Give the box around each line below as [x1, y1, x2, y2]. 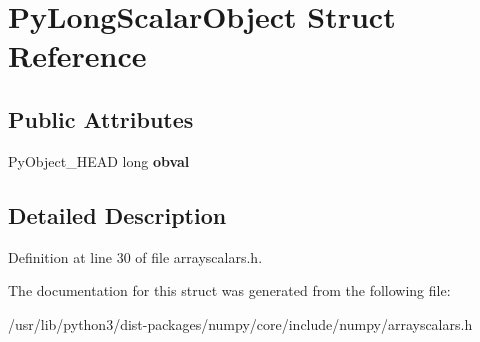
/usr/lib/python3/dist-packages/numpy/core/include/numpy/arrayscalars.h [8, 313, 473, 334]
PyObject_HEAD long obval [8, 150, 190, 171]
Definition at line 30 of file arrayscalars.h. [8, 246, 263, 267]
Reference [8, 35, 147, 76]
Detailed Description [8, 199, 227, 230]
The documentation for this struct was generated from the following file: [8, 280, 451, 301]
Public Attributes [8, 103, 194, 134]
